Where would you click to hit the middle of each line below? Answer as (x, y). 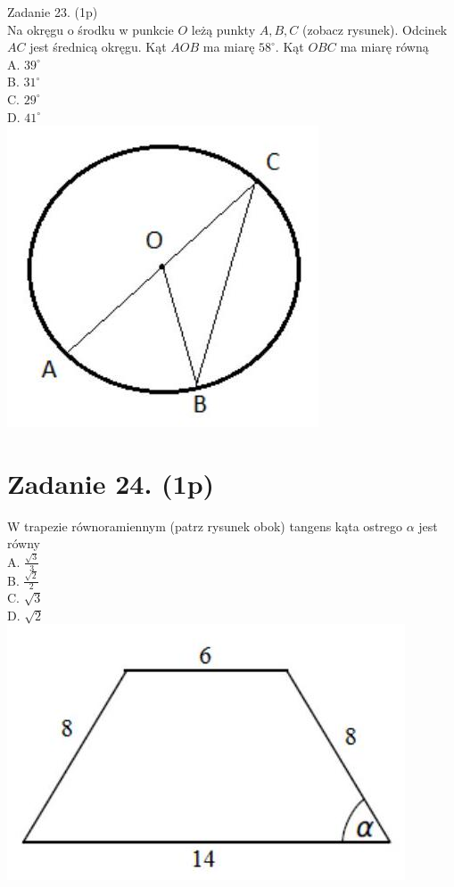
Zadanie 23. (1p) (53, 12)
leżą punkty (223, 29)
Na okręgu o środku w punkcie (91, 29)
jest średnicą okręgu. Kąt (98, 47)
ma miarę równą (384, 47)
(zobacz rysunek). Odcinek (375, 29)
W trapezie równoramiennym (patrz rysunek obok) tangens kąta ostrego (205, 526)
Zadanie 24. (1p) (111, 483)
